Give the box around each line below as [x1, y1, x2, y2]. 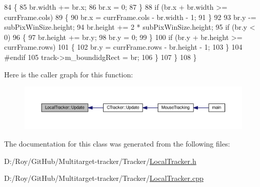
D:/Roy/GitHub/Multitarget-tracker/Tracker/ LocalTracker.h [4, 155, 196, 166]
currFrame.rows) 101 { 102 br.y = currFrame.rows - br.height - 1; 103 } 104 [4, 41, 243, 52]
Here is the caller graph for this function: [4, 69, 133, 79]
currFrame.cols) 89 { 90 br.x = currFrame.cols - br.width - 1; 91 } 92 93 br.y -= [4, 11, 256, 22]
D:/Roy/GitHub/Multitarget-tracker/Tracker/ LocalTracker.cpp [4, 173, 204, 183]
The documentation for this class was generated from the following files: [4, 138, 230, 149]
